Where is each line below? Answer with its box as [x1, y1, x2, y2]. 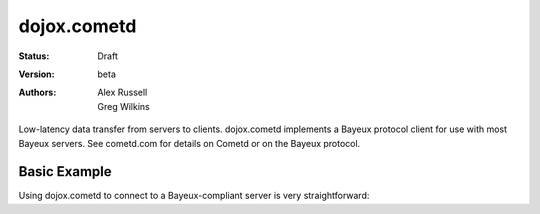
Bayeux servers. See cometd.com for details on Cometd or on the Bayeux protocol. [18, 137, 361, 149]
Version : [18, 68, 55, 80]
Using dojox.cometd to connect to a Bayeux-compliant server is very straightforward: [18, 190, 370, 202]
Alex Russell [97, 86, 148, 99]
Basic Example [18, 163, 112, 180]
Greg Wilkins [97, 100, 150, 112]
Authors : [18, 86, 57, 99]
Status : [18, 50, 50, 62]
